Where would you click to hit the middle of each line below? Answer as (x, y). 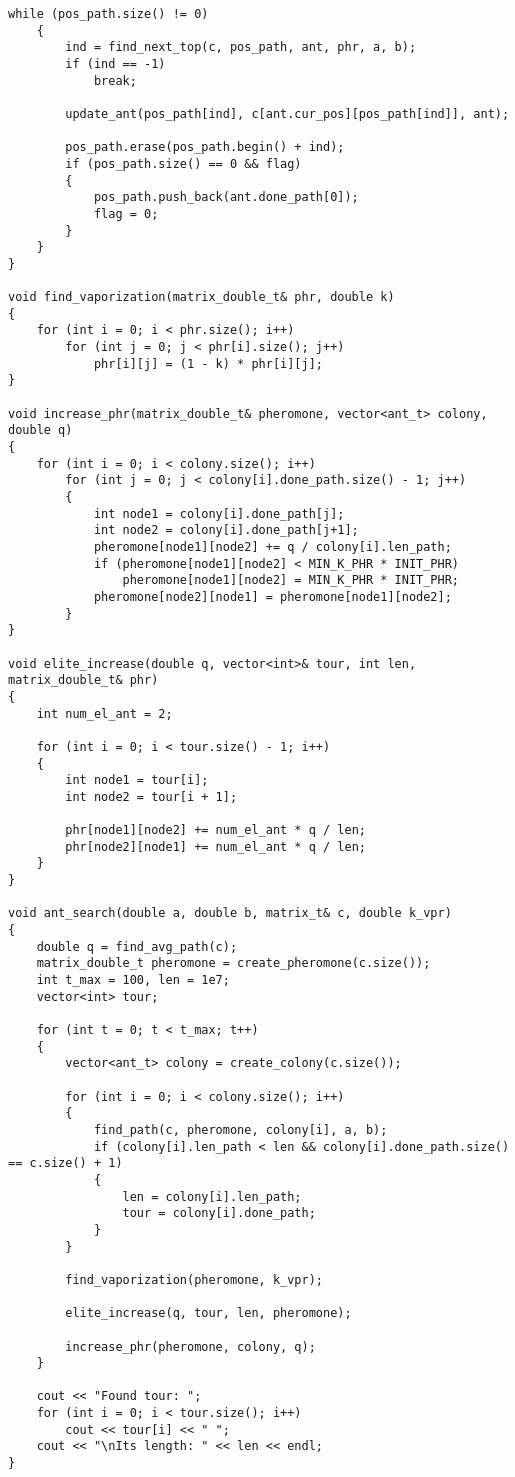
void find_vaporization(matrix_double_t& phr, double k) (201, 297)
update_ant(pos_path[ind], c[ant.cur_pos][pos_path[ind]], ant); (287, 113)
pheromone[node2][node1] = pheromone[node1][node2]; (272, 596)
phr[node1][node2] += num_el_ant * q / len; (215, 830)
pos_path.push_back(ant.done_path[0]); (226, 197)
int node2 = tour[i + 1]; (151, 796)
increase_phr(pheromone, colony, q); (190, 1346)
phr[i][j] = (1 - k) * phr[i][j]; (208, 363)
